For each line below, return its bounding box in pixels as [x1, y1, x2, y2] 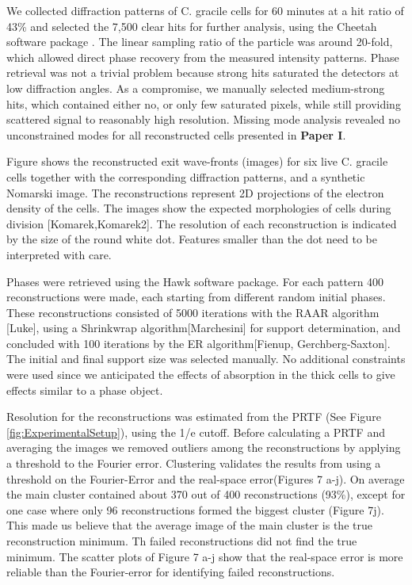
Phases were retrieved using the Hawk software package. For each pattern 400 [6, 273, 384, 289]
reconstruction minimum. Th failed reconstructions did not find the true [6, 533, 357, 549]
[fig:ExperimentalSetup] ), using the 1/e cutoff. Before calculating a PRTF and [6, 423, 385, 440]
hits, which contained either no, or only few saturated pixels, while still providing [6, 95, 401, 112]
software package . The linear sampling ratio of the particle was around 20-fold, [6, 33, 393, 50]
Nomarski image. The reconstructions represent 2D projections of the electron [6, 184, 384, 201]
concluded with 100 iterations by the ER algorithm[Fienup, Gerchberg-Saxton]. [6, 335, 391, 351]
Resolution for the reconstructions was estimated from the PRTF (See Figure [6, 408, 381, 425]
